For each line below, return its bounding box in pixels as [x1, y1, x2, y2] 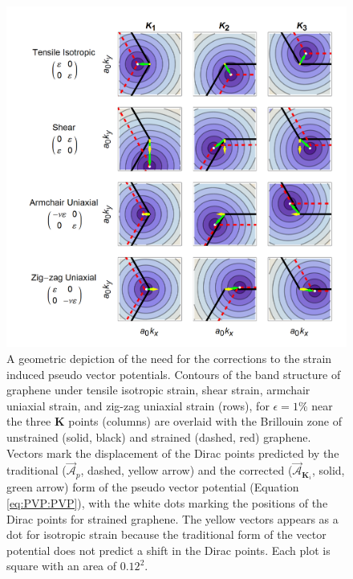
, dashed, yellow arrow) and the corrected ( [80, 462, 293, 479]
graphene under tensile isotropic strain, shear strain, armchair [6, 381, 310, 398]
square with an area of [6, 557, 117, 574]
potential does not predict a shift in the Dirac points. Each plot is [6, 541, 331, 558]
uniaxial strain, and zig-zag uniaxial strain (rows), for [6, 397, 270, 414]
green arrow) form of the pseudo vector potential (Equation [6, 479, 299, 495]
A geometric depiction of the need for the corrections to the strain [6, 350, 332, 366]
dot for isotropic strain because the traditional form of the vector [6, 526, 327, 543]
